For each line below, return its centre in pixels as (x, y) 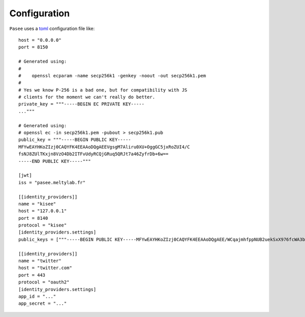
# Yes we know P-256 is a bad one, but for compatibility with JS (103, 90)
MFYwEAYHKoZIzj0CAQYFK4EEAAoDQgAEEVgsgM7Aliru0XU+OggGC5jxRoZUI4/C (104, 147)
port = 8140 (33, 218)
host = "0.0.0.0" (40, 40)
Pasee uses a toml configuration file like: (52, 28)
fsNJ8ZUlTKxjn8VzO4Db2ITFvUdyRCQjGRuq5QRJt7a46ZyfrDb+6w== (94, 154)
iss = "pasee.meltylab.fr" (52, 182)
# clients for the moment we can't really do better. (87, 97)
